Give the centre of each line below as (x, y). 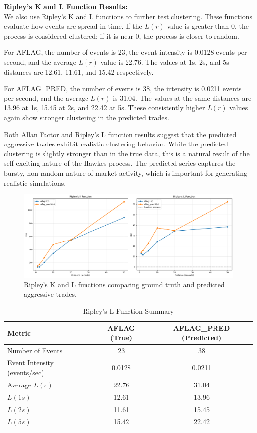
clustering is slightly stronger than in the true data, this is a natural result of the (127, 153)
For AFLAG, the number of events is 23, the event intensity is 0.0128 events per (126, 52)
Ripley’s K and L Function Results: (66, 6)
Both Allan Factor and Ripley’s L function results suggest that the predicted (120, 134)
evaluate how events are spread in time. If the (73, 26)
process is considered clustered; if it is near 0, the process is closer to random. (122, 35)
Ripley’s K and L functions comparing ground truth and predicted (124, 284)
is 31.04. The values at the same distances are (182, 98)
